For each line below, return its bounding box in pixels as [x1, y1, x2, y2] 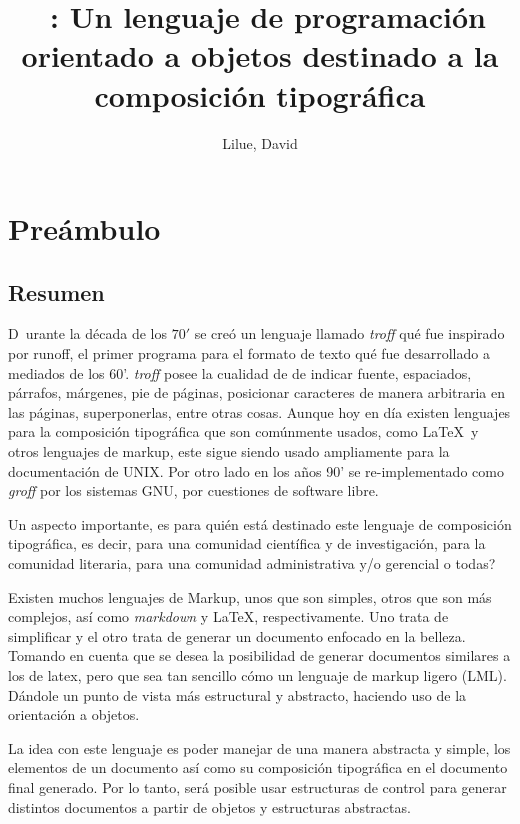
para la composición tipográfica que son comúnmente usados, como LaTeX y [8, 421, 479, 442]
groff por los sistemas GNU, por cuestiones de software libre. [8, 480, 379, 501]
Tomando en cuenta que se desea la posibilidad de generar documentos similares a [8, 645, 511, 666]
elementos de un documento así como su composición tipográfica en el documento [8, 757, 508, 778]
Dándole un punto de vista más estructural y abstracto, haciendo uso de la [8, 684, 467, 705]
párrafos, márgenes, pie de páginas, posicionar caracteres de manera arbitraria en [8, 382, 505, 403]
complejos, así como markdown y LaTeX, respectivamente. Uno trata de [8, 606, 449, 627]
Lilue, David [222, 132, 298, 153]
